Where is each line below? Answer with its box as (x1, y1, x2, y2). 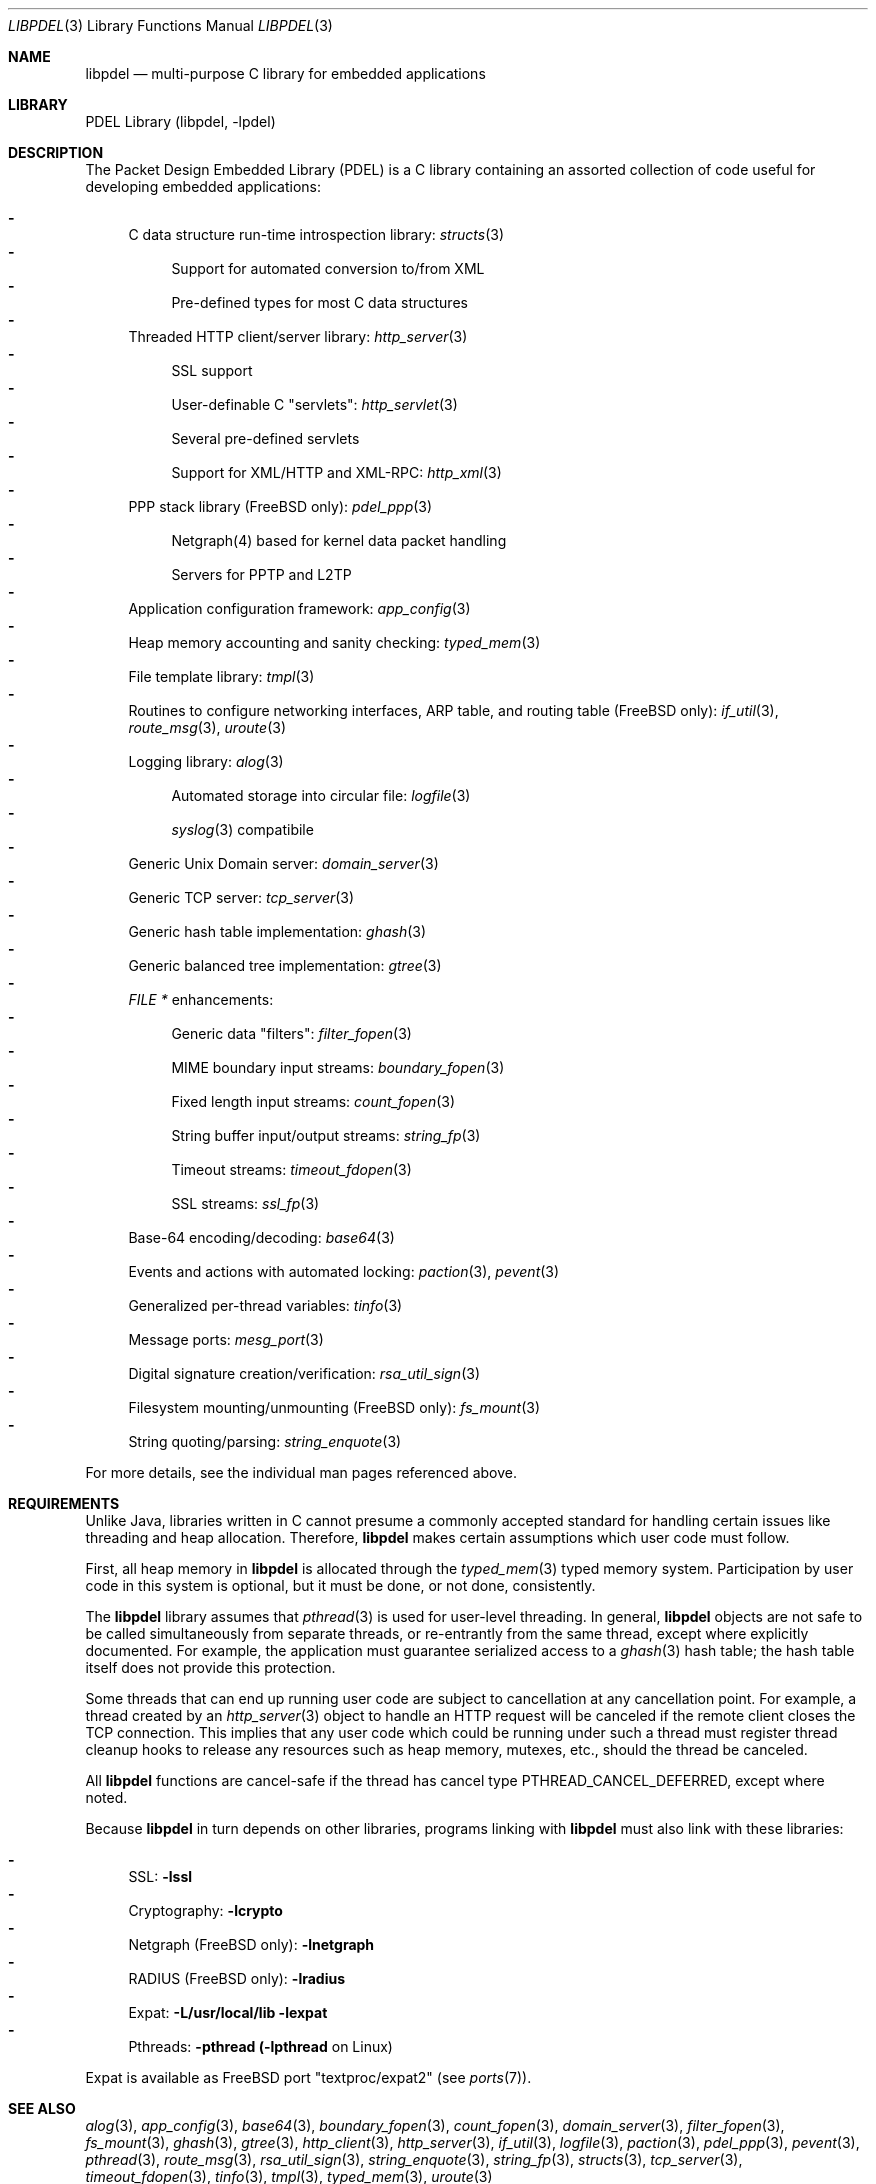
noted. (85, 1789, 128, 1806)
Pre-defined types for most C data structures (171, 294, 468, 311)
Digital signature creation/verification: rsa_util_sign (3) (128, 1365, 481, 1382)
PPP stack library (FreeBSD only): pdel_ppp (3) (128, 498, 433, 515)
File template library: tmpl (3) (128, 668, 315, 685)
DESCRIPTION (8, 144, 104, 161)
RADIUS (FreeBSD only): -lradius (128, 1970, 345, 1987)
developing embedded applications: (85, 178, 321, 195)
